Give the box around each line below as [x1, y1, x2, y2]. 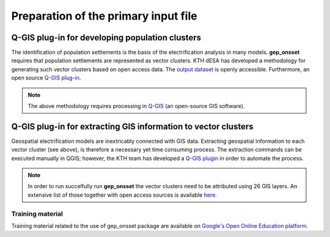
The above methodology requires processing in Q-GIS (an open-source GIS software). [28, 103, 245, 110]
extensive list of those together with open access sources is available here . [28, 191, 217, 199]
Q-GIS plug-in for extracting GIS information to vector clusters [11, 121, 254, 131]
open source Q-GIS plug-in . [11, 74, 81, 82]
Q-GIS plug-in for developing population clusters [11, 32, 202, 43]
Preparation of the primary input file [11, 9, 198, 23]
